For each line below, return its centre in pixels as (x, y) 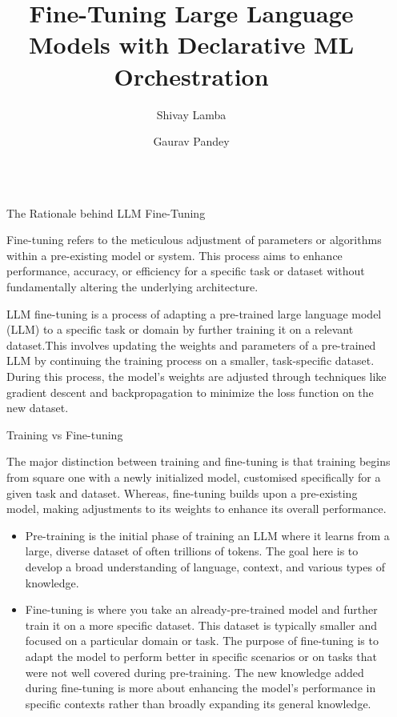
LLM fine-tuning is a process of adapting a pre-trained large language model (194, 313)
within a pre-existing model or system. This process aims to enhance (174, 255)
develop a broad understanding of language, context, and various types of (205, 566)
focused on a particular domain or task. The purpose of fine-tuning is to (202, 641)
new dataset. (38, 408)
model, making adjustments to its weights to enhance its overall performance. (196, 509)
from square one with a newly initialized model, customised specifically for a (194, 477)
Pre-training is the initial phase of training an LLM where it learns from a (207, 535)
